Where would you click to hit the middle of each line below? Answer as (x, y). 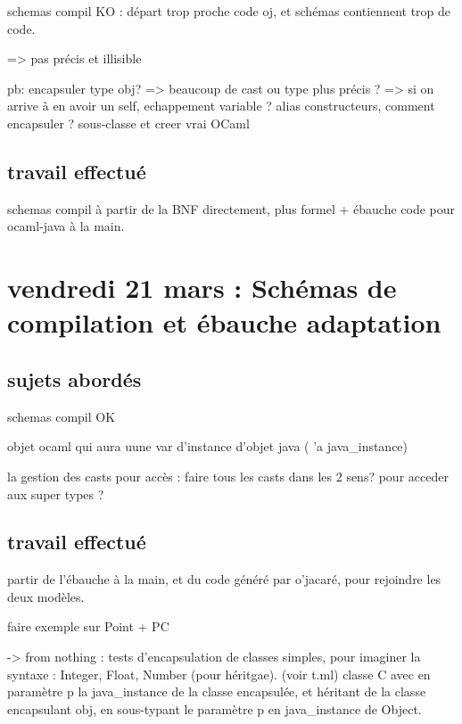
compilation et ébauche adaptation (224, 322)
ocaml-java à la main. (66, 226)
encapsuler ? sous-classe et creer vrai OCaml (128, 123)
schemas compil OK (62, 416)
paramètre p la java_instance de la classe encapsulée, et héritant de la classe (217, 691)
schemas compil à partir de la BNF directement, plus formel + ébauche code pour (231, 208)
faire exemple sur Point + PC (88, 626)
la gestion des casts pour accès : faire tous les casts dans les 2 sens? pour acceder (228, 476)
